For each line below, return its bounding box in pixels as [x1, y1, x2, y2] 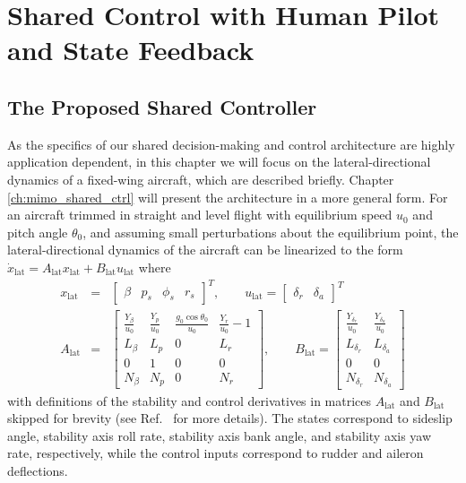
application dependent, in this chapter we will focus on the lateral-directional [7, 152, 431, 171]
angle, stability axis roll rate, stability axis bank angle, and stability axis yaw [7, 426, 432, 444]
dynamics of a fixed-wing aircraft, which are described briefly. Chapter [7, 169, 394, 188]
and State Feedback [7, 31, 255, 68]
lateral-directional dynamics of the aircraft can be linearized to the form [7, 240, 403, 259]
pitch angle [7, 222, 68, 241]
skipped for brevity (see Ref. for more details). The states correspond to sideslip [7, 409, 453, 427]
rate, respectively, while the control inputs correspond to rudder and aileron [7, 444, 424, 462]
